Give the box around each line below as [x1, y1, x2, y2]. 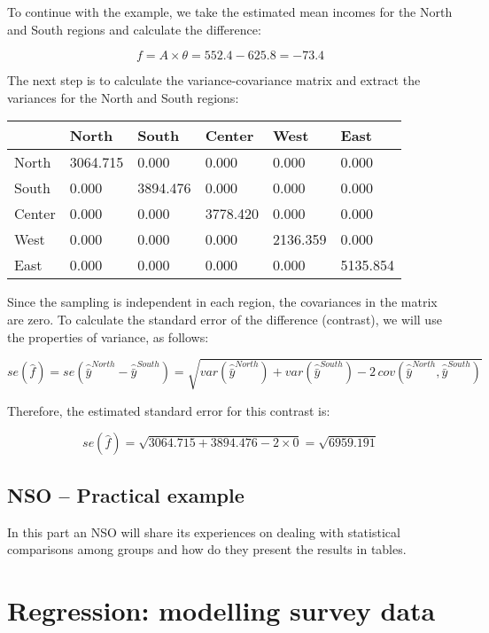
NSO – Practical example [7, 481, 244, 508]
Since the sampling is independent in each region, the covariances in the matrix [7, 293, 438, 311]
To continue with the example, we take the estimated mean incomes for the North [7, 3, 453, 20]
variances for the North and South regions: [7, 88, 239, 106]
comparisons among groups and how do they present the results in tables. [7, 540, 407, 559]
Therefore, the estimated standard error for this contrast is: [7, 401, 330, 419]
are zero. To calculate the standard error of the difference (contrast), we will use [7, 309, 442, 328]
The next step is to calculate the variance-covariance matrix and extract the [7, 71, 421, 90]
